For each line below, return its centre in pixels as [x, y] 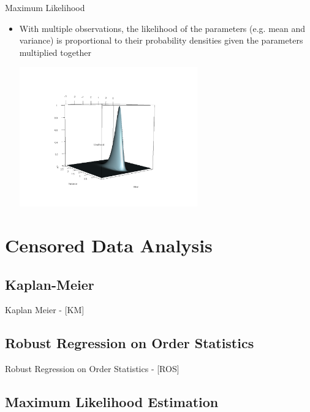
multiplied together [55, 52]
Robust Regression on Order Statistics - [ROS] [92, 369]
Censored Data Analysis [109, 245]
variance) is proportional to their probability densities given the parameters [161, 40]
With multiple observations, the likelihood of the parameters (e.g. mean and [162, 28]
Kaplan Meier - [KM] [45, 310]
